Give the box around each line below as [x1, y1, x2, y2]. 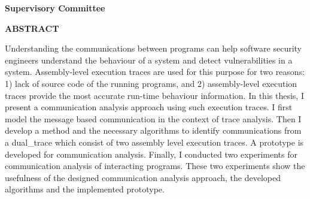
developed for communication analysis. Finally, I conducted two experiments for [5, 147, 298, 160]
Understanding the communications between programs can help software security [5, 42, 302, 55]
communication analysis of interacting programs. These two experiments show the [5, 159, 305, 172]
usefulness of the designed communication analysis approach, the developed [5, 171, 281, 183]
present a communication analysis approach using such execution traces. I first [5, 101, 293, 113]
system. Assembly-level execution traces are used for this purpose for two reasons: [5, 65, 305, 78]
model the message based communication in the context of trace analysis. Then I [5, 112, 302, 125]
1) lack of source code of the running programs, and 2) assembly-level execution [5, 77, 297, 89]
